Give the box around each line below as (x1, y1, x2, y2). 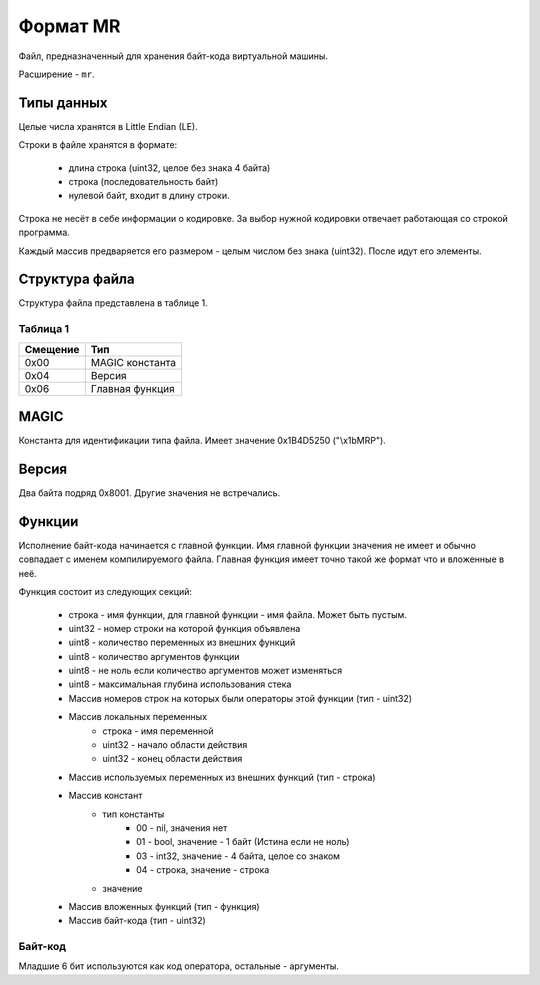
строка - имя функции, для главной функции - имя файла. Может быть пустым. (68, 608, 407, 620)
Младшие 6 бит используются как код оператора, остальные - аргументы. (18, 960, 340, 972)
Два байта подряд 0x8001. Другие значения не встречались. (18, 487, 281, 499)
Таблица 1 (18, 322, 70, 336)
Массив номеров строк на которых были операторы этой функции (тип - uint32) (68, 692, 413, 704)
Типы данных (18, 94, 108, 111)
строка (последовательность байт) (68, 176, 219, 188)
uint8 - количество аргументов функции (68, 650, 240, 662)
